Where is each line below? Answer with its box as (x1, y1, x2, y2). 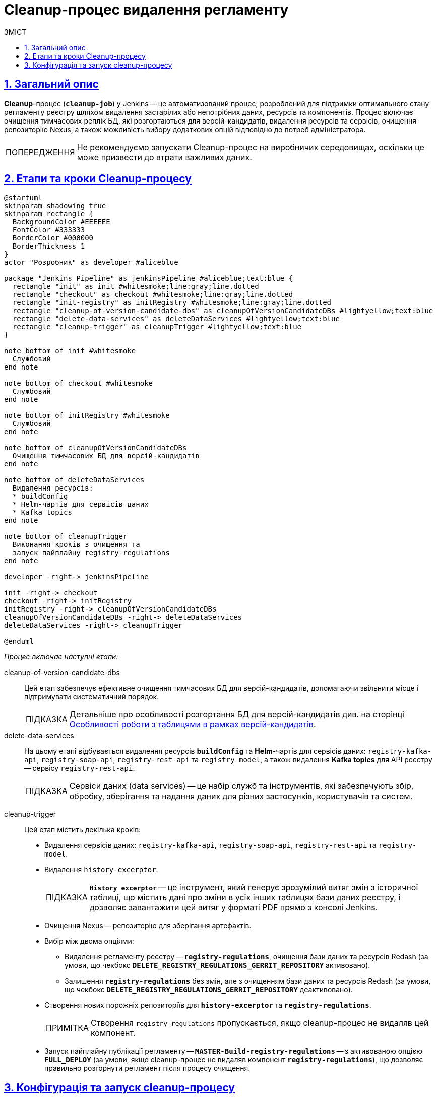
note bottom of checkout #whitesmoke (4, 379, 153, 388)
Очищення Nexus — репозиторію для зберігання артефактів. (44, 921, 252, 930)
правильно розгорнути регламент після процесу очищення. (44, 1064, 251, 1073)
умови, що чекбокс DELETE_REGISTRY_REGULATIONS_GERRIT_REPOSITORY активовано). (65, 961, 370, 970)
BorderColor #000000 (12, 234, 94, 242)
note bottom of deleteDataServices (4, 476, 145, 484)
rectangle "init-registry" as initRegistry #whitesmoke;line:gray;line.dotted (12, 298, 332, 307)
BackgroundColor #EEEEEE (12, 218, 110, 226)
